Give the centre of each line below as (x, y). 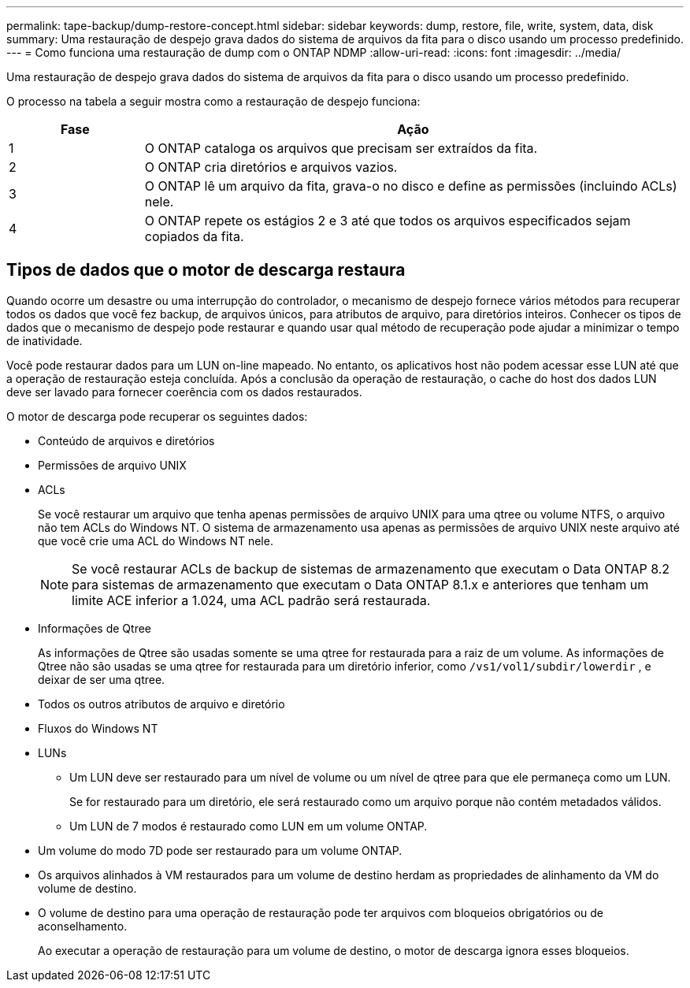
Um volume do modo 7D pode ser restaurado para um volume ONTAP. (220, 850)
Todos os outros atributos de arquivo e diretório (161, 704)
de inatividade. (45, 340)
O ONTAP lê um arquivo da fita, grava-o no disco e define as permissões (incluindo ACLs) (411, 186)
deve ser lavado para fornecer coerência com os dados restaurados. (184, 392)
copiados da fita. (194, 236)
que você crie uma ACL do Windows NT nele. (156, 540)
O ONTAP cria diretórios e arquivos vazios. (271, 167)
